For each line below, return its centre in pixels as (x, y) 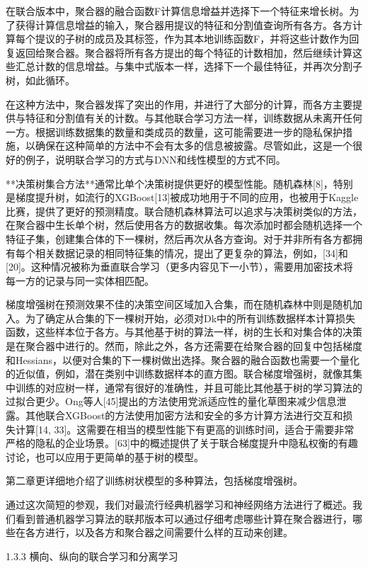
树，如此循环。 (40, 80)
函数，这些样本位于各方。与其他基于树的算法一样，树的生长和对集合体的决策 (184, 332)
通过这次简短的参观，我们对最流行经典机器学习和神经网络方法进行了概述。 (179, 504)
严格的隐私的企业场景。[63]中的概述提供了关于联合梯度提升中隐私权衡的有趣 (182, 443)
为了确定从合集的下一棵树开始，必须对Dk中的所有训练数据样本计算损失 (190, 318)
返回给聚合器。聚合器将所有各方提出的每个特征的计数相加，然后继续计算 (184, 52)
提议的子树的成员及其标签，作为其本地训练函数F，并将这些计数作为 (192, 39)
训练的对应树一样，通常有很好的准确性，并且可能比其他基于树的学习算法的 (189, 387)
